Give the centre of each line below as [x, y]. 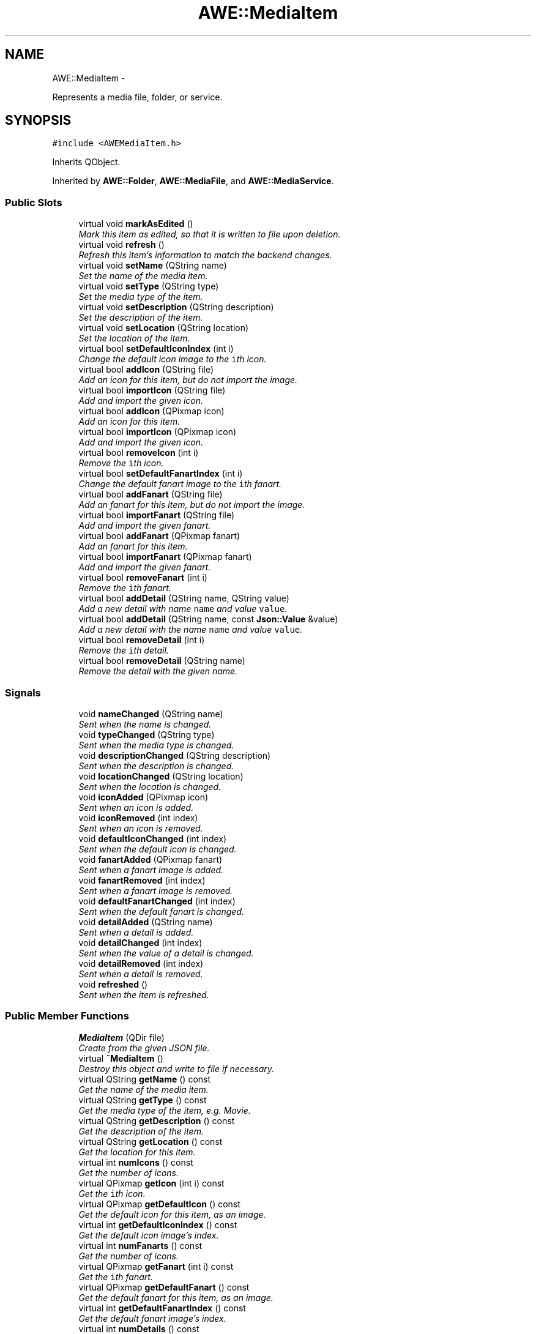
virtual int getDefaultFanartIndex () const [162, 1308]
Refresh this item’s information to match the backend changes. [205, 255]
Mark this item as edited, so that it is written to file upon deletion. [210, 234]
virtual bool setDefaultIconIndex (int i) [156, 349]
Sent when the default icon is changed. [158, 849]
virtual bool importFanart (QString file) [157, 515]
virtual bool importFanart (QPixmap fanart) [165, 557]
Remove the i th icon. [121, 463]
